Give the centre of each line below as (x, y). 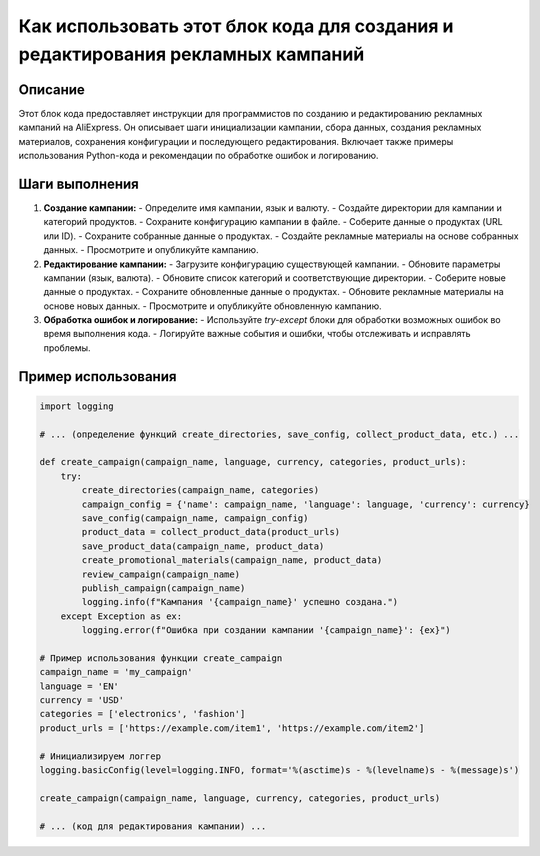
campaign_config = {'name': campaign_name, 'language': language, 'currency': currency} (305, 504)
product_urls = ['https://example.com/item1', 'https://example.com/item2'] (232, 728)
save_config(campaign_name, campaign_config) (195, 518)
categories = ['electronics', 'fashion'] (142, 714)
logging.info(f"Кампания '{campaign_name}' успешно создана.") (240, 602)
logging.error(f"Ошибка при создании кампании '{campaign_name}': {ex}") (266, 630)
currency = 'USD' (82, 700)
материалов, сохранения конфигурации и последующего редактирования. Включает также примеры (236, 141)
